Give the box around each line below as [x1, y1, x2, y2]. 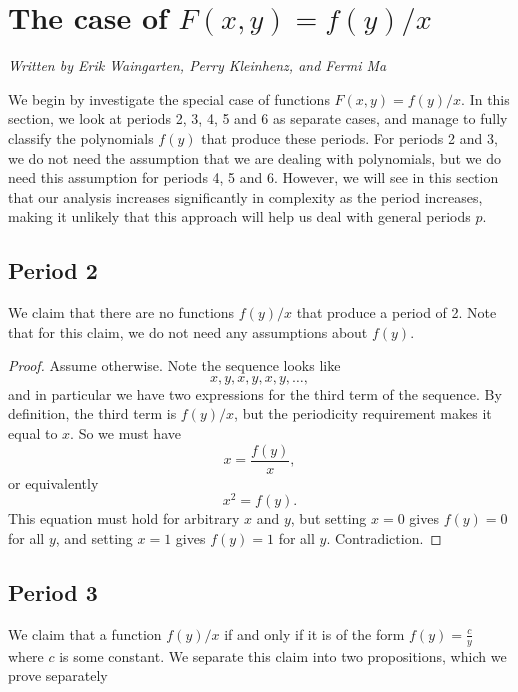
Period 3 [8, 576, 98, 607]
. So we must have [70, 423, 181, 444]
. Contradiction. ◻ [326, 527, 442, 548]
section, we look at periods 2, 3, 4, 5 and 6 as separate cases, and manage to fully [8, 108, 508, 129]
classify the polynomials [8, 127, 154, 148]
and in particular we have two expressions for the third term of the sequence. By [8, 383, 502, 404]
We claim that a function [8, 623, 162, 644]
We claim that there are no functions [8, 302, 235, 323]
